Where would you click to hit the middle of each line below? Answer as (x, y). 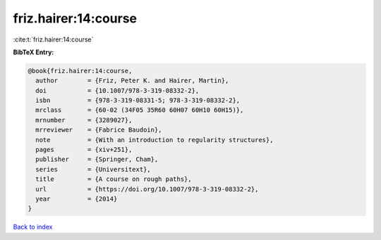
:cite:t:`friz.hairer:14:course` (53, 39)
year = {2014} (77, 199)
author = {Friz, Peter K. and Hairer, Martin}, (132, 81)
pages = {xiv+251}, (84, 150)
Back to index (33, 227)
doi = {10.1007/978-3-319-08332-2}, (117, 90)
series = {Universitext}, (93, 169)
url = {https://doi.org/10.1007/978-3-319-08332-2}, (147, 189)
